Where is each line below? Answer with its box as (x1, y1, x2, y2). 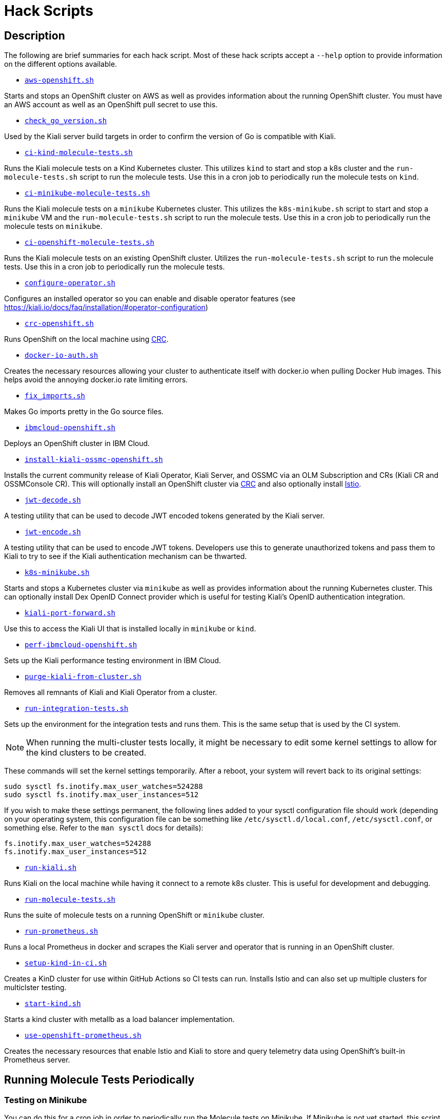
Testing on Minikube (4, 1095, 87, 1106)
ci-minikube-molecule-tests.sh (25, 189, 150, 198)
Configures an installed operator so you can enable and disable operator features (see (4, 294, 296, 303)
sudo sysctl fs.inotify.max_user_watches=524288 (4, 782, 203, 791)
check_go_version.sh (25, 117, 107, 125)
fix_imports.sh (25, 392, 86, 400)
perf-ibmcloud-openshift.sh (25, 641, 137, 649)
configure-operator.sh (25, 279, 116, 287)
